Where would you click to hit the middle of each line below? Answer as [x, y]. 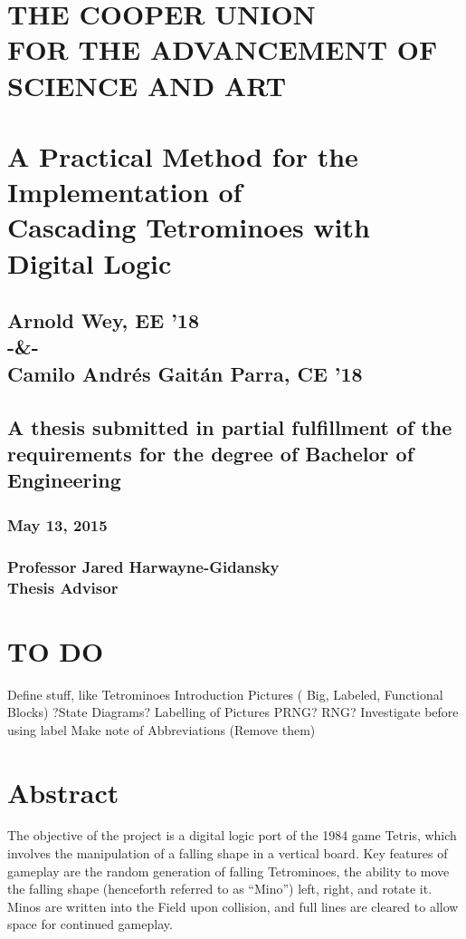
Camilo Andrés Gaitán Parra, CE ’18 [185, 373]
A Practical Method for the [183, 155]
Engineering [64, 480]
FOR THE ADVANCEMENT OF [223, 49]
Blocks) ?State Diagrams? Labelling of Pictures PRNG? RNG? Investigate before [233, 712]
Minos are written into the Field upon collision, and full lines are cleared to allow [233, 906]
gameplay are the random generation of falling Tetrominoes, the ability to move [228, 871]
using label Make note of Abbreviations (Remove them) [162, 729]
